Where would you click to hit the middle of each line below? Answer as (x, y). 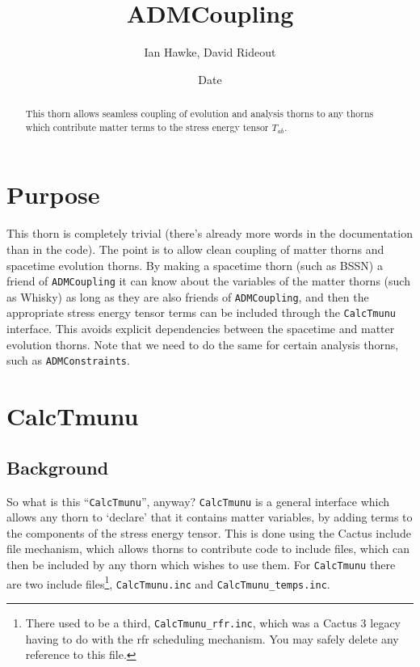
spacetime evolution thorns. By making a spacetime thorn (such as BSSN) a (195, 265)
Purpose (53, 194)
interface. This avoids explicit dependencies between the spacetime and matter (201, 329)
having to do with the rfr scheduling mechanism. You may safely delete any (212, 638)
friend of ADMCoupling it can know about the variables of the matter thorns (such (208, 281)
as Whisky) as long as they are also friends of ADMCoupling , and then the (188, 296)
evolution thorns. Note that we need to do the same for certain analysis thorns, (203, 344)
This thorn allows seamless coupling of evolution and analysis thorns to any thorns (199, 114)
